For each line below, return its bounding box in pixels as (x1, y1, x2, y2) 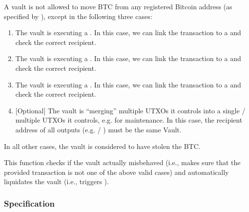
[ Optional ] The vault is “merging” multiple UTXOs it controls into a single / (15, 105, 246, 115)
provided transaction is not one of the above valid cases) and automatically (4, 167, 229, 177)
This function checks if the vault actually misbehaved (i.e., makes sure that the (4, 157, 241, 168)
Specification (4, 197, 55, 209)
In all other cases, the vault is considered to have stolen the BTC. (4, 141, 201, 151)
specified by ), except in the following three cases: (4, 11, 152, 21)
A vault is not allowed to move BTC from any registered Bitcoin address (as (4, 1, 232, 11)
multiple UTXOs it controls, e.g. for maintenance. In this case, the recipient (15, 115, 243, 125)
